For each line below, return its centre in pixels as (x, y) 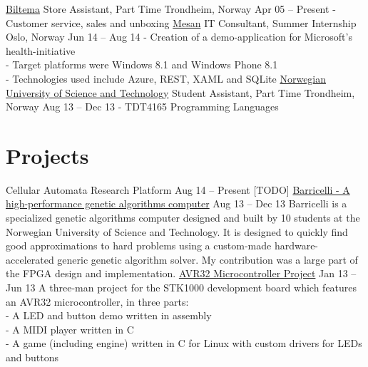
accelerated (30, 259)
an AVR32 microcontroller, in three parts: (97, 301)
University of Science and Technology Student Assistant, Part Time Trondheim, (180, 92)
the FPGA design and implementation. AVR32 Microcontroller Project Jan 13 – (181, 273)
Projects (47, 155)
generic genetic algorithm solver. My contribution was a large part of (208, 259)
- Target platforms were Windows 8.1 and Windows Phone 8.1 (142, 64)
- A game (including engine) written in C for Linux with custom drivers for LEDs (184, 343)
